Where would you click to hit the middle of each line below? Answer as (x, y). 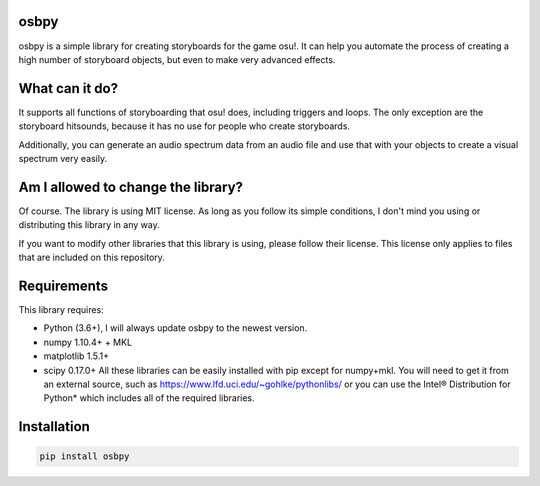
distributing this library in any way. (89, 225)
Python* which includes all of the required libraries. (149, 398)
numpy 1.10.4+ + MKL (88, 342)
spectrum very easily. (63, 158)
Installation (54, 426)
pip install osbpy (84, 456)
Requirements (63, 285)
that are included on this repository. (91, 257)
